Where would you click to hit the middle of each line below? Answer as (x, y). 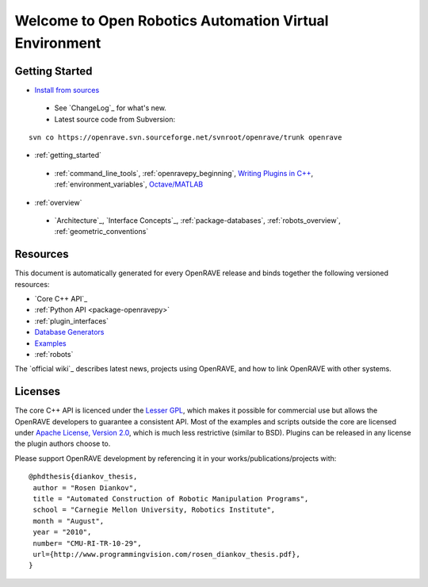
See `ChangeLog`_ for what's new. (110, 108)
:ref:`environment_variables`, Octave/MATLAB (129, 184)
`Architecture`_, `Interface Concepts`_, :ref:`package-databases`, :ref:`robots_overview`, (197, 220)
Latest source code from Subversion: (115, 119)
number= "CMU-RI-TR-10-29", (87, 543)
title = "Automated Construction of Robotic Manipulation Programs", (171, 499)
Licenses (38, 391)
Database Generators (69, 332)
